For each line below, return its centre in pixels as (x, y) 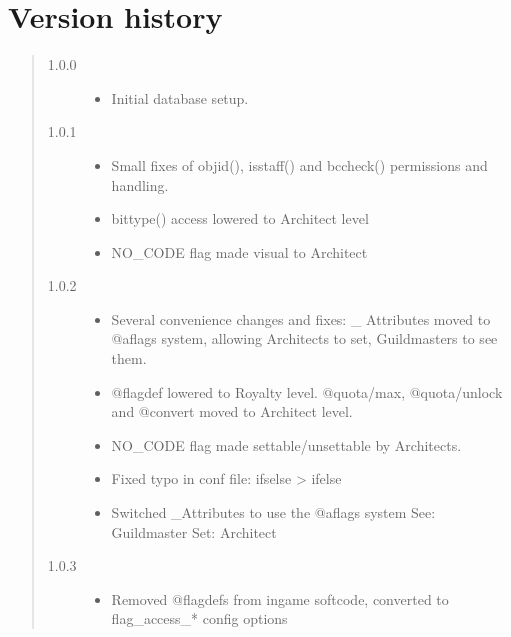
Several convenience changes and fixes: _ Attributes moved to (301, 318)
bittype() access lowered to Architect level (240, 218)
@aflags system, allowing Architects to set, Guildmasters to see (304, 338)
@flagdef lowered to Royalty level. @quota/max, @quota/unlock (307, 391)
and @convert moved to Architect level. (232, 411)
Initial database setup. (180, 97)
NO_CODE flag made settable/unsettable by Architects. (286, 444)
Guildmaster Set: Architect (194, 531)
